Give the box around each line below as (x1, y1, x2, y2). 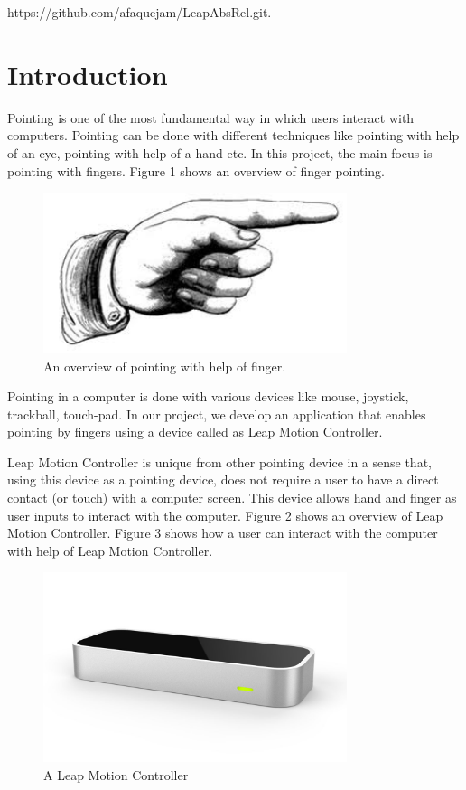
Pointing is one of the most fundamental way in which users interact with (7, 108, 415, 127)
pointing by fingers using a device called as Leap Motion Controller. (7, 422, 383, 441)
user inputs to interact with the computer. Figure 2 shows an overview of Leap (7, 505, 443, 524)
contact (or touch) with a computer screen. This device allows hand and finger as (7, 488, 457, 507)
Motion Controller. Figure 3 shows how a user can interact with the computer (7, 523, 438, 542)
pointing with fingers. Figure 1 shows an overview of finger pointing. (7, 161, 385, 180)
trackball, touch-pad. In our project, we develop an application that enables (7, 404, 426, 423)
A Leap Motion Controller (43, 766, 189, 785)
